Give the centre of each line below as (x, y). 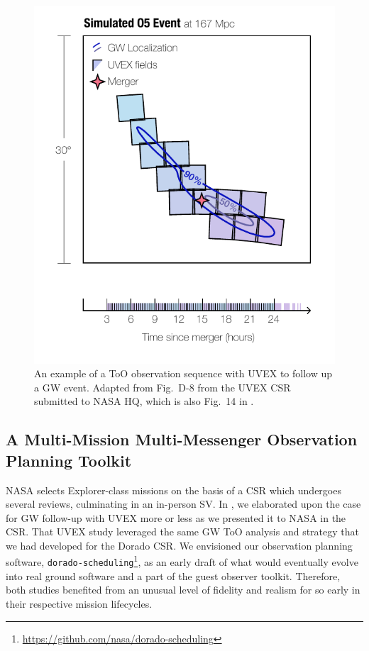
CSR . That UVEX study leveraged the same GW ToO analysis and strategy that (182, 532)
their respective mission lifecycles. (79, 603)
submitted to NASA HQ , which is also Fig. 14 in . (144, 401)
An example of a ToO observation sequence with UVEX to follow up (183, 373)
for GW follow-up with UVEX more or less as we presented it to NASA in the (176, 517)
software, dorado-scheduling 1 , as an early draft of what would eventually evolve (182, 561)
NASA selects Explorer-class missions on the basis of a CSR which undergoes (174, 490)
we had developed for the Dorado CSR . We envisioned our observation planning (179, 545)
